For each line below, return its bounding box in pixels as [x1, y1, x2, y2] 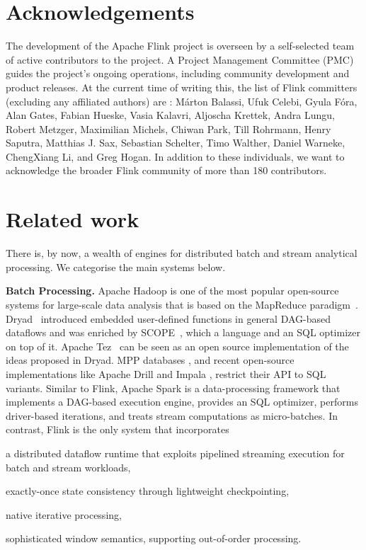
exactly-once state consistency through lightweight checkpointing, [6, 483, 290, 498]
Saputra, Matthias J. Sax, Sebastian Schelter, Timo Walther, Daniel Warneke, [6, 135, 345, 150]
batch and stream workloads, [6, 459, 131, 474]
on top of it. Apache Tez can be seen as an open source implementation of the [6, 338, 349, 353]
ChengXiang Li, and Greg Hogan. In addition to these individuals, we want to [6, 149, 345, 164]
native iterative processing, [6, 507, 122, 522]
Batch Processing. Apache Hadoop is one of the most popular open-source [6, 283, 339, 298]
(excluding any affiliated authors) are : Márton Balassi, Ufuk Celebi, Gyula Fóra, [6, 93, 358, 108]
